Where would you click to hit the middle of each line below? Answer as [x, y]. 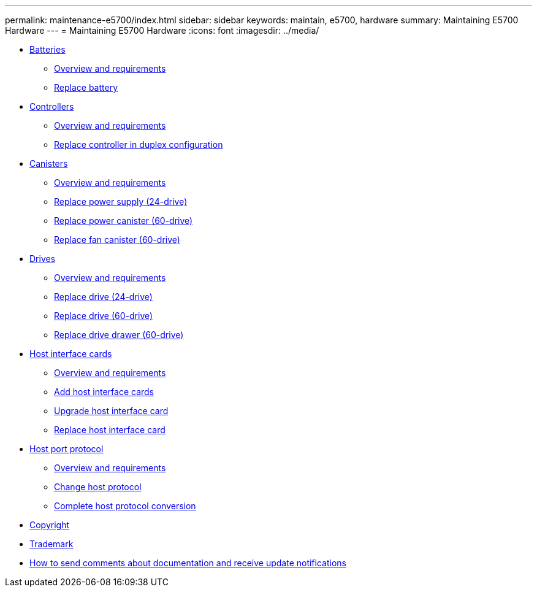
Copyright [50, 525]
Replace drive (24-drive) [103, 297]
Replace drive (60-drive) [104, 316]
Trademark [51, 544]
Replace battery [86, 87]
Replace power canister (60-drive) [124, 221]
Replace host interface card [110, 430]
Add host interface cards [104, 392]
